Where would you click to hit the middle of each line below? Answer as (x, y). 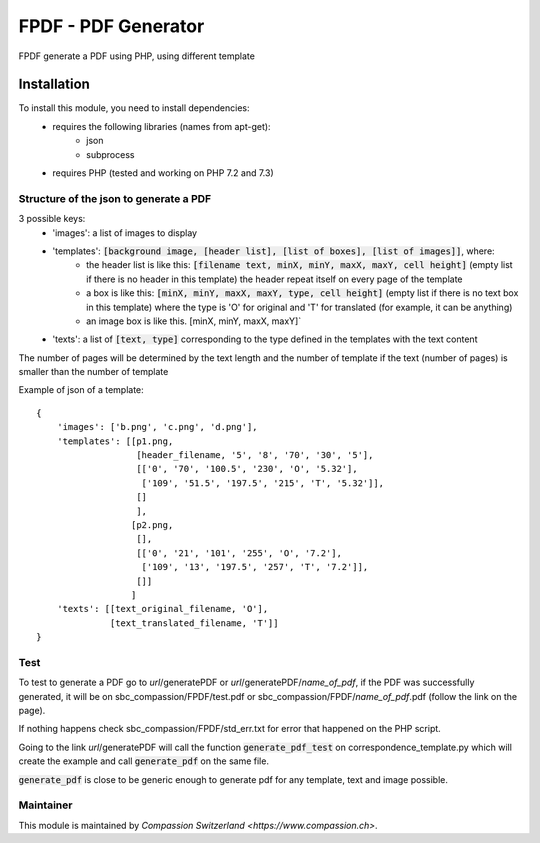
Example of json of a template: (81, 390)
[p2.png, (152, 524)
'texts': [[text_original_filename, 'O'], (162, 609)
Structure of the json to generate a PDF (115, 198)
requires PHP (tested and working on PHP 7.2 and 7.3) (163, 173)
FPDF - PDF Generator (111, 26)
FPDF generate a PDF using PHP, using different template (136, 56)
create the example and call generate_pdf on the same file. (144, 761)
